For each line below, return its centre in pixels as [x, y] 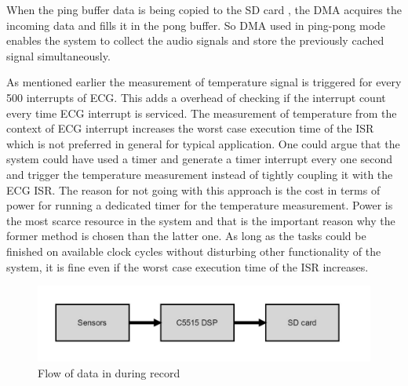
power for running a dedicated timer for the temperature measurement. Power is [200, 205]
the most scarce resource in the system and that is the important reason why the [201, 220]
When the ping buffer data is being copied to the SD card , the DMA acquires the [204, 9]
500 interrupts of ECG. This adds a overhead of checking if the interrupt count [196, 97]
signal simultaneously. [58, 55]
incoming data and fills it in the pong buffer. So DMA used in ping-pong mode [196, 25]
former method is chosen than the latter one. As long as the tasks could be [186, 236]
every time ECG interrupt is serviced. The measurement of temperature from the [202, 113]
